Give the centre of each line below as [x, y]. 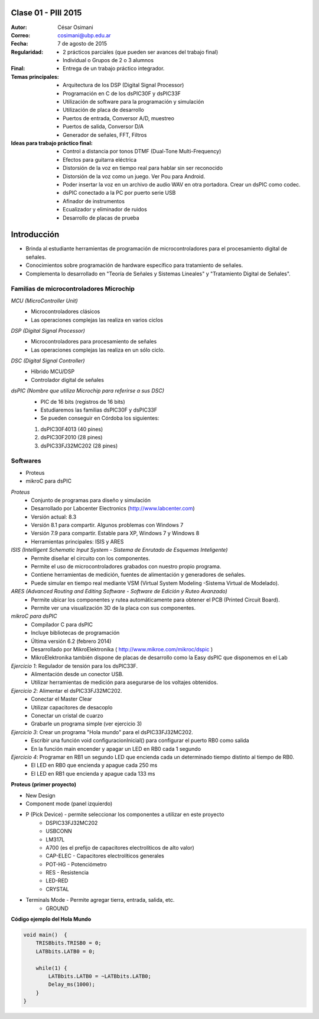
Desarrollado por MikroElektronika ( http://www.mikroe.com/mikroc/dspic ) [122, 649]
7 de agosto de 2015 [82, 44]
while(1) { [51, 968]
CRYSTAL [57, 889]
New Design [40, 795]
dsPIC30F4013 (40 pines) [72, 429]
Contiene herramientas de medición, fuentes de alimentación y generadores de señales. [138, 575]
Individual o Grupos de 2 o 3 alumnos [108, 60]
